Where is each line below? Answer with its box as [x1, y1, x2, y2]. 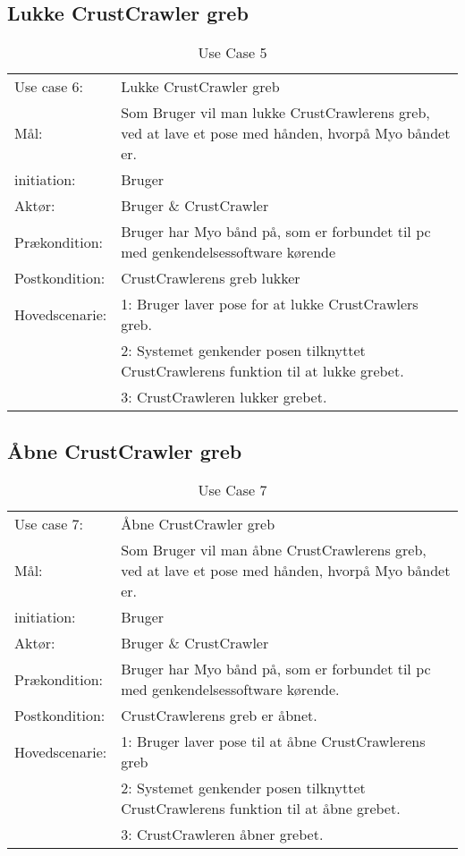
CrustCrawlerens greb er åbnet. [121, 705, 317, 726]
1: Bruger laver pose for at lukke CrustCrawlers [121, 293, 418, 315]
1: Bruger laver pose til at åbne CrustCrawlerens [121, 731, 426, 752]
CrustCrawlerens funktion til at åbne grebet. [121, 798, 401, 819]
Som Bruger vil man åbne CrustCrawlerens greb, [121, 539, 427, 561]
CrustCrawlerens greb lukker [121, 267, 300, 289]
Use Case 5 [198, 42, 267, 64]
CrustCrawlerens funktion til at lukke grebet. [121, 360, 404, 382]
